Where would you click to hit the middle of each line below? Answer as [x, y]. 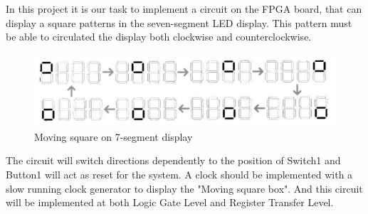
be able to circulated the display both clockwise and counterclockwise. [159, 37]
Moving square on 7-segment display [114, 136]
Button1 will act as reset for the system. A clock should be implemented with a [179, 174]
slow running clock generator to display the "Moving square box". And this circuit [184, 188]
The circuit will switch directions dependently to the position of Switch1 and [173, 160]
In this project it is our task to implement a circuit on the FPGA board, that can [184, 9]
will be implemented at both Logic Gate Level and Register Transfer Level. [170, 202]
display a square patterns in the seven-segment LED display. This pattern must [179, 22]
